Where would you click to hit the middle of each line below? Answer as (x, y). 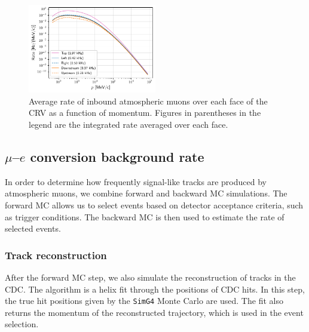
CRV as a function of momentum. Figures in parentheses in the (145, 113)
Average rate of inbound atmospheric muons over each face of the (148, 101)
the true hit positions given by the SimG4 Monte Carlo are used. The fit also (144, 301)
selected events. (33, 228)
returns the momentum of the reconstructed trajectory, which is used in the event (154, 312)
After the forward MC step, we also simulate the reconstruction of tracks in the (150, 277)
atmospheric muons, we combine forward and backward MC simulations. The (146, 193)
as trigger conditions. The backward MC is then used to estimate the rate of (145, 216)
